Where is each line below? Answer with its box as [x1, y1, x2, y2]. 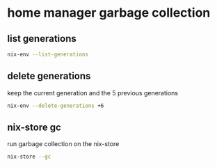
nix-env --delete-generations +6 [7, 102, 104, 109]
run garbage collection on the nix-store [7, 140, 120, 148]
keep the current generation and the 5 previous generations [7, 88, 179, 97]
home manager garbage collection [7, 5, 211, 21]
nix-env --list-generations [7, 51, 89, 58]
